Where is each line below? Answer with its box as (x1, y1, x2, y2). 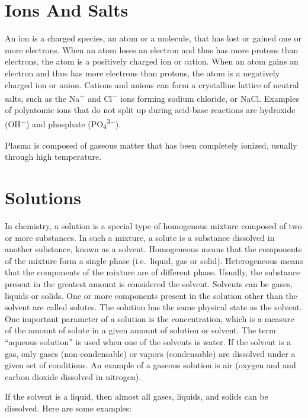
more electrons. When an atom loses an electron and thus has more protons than (5, 43, 299, 56)
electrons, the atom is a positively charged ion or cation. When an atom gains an (5, 55, 299, 67)
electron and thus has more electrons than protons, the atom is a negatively (5, 66, 280, 79)
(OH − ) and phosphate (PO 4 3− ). (5, 115, 121, 131)
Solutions (5, 185, 81, 210)
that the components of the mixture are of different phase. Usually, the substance (5, 266, 300, 278)
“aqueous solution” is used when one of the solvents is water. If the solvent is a (5, 335, 291, 348)
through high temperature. (5, 150, 102, 163)
